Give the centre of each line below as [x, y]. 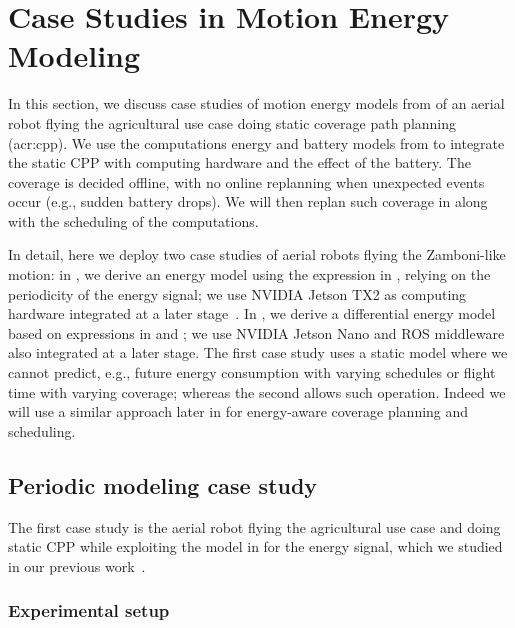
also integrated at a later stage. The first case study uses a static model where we [258, 352]
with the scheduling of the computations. [133, 220]
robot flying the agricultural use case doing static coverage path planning [232, 122]
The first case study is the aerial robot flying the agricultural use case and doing [254, 526]
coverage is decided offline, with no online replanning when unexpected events [246, 181]
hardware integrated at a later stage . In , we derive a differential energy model [252, 313]
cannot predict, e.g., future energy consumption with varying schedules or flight [252, 372]
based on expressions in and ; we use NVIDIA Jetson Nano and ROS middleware [256, 332]
